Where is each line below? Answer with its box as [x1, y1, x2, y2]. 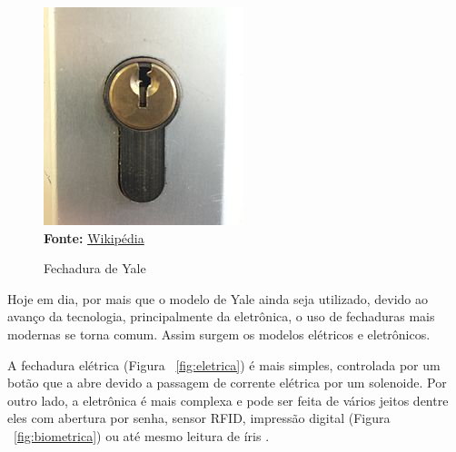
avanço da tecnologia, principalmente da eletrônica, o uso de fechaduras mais [7, 307, 435, 326]
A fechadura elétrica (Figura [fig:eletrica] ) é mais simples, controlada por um [7, 355, 441, 374]
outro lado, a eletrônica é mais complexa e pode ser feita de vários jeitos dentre [7, 390, 449, 409]
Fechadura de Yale [44, 259, 146, 278]
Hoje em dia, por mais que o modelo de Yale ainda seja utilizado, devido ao [7, 289, 428, 308]
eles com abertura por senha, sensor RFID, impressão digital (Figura [7, 408, 391, 427]
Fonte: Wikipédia [44, 228, 144, 247]
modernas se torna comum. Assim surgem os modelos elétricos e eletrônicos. [7, 324, 431, 343]
